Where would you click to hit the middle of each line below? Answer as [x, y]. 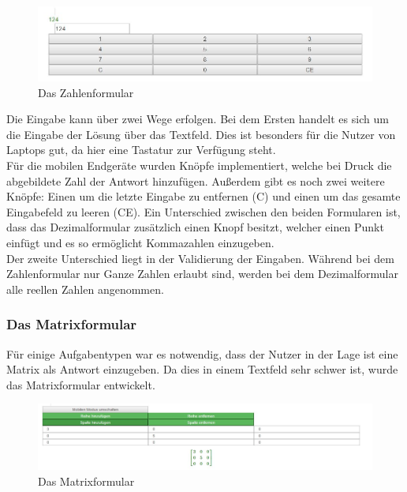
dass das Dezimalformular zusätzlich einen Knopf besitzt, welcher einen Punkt [195, 227]
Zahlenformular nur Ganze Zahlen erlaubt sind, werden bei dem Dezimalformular [202, 274]
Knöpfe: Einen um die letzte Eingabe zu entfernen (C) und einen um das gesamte [203, 196]
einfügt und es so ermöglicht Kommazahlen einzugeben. [140, 242]
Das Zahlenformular [86, 92]
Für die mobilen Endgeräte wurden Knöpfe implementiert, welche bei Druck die [199, 165]
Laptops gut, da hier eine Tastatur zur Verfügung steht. [141, 150]
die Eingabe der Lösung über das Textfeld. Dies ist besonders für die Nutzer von [201, 134]
